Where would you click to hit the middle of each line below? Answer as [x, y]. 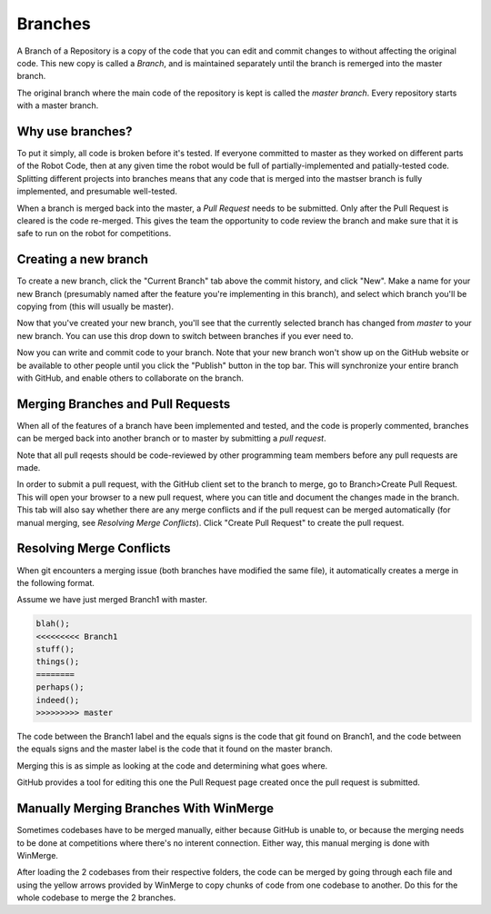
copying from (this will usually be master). [95, 307]
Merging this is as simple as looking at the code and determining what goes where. [172, 765]
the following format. [56, 582]
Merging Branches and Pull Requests [124, 404]
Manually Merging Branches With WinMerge [145, 809]
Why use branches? [75, 131]
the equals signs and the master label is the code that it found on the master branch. [175, 749]
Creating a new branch [83, 259]
